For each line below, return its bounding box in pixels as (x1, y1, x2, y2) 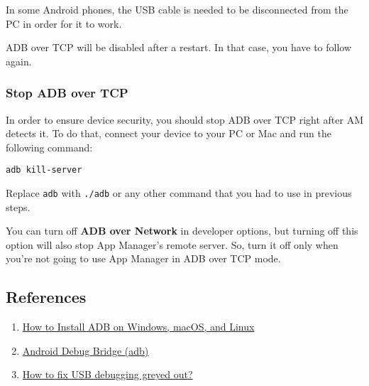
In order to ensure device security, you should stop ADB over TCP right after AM (6, 112, 363, 127)
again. (6, 53, 32, 68)
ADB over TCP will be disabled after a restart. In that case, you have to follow (6, 40, 352, 55)
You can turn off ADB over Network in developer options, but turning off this (6, 223, 358, 238)
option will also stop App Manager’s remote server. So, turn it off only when (6, 237, 338, 252)
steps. (6, 199, 31, 214)
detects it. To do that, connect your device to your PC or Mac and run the (6, 126, 331, 141)
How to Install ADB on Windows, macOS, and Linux (22, 319, 255, 334)
